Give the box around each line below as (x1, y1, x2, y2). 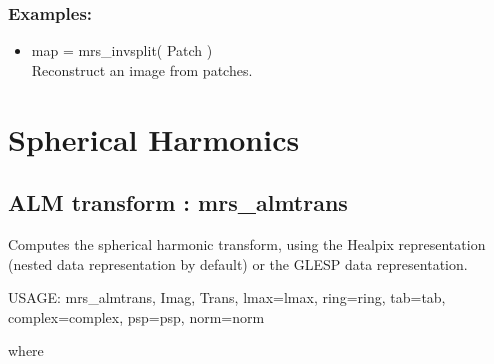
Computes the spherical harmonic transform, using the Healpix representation (8, 233, 486, 254)
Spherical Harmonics (8, 118, 300, 159)
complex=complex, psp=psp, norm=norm (8, 306, 265, 327)
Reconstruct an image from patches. (31, 59, 253, 80)
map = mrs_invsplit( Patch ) (31, 40, 213, 61)
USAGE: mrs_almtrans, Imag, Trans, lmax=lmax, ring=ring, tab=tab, (8, 287, 446, 308)
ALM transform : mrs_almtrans (8, 187, 348, 218)
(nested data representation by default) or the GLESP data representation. (8, 253, 468, 274)
